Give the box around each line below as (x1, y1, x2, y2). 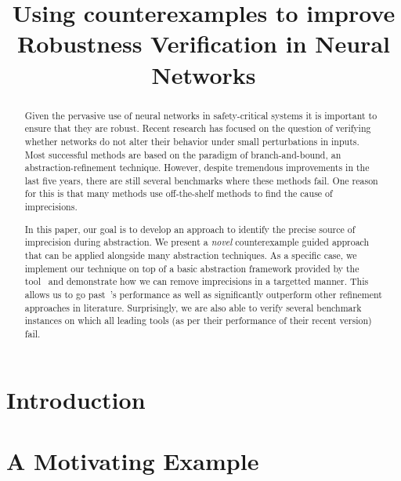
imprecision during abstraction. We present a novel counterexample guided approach (24, 235, 370, 249)
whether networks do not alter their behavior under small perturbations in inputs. (24, 134, 359, 148)
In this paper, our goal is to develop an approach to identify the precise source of (24, 222, 356, 235)
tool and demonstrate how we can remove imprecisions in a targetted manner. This (24, 275, 369, 288)
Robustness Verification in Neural (17, 27, 390, 60)
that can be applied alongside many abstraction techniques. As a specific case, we (24, 249, 357, 261)
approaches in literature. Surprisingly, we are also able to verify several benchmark (24, 301, 362, 314)
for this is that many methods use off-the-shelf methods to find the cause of (24, 187, 333, 200)
